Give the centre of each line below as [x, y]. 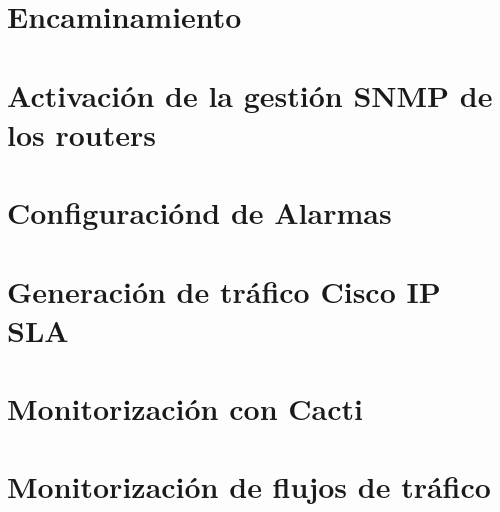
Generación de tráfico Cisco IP [224, 290]
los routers [81, 133]
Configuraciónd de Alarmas [199, 212]
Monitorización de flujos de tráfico [249, 486]
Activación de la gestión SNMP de [250, 94]
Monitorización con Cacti [185, 408]
